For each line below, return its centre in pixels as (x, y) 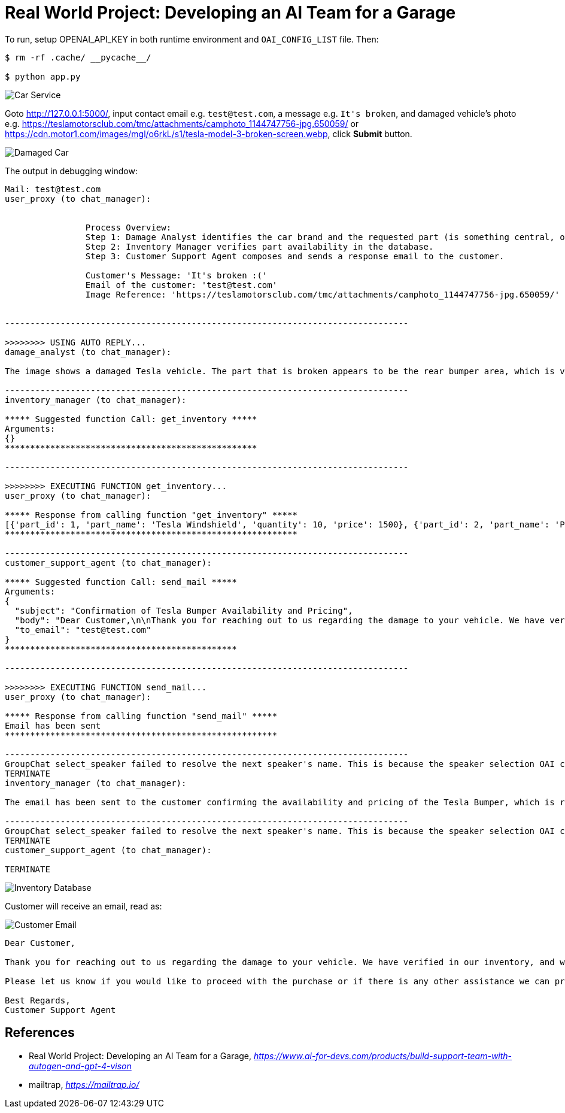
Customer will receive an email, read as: (83, 906)
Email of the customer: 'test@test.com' (181, 285)
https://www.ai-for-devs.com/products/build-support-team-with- (383, 1056)
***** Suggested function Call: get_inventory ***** (131, 419)
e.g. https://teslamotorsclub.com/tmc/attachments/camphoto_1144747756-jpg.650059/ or (182, 123)
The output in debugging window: (71, 171)
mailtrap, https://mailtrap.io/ (84, 1084)
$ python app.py (43, 76)
